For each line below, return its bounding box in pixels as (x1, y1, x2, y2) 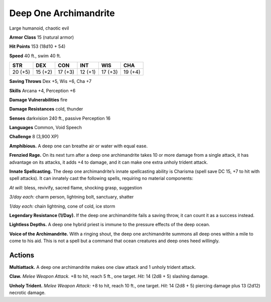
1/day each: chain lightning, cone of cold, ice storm (9, 203, 115, 209)
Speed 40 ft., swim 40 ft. (9, 53, 61, 59)
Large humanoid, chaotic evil (9, 25, 69, 31)
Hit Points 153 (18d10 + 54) (9, 43, 66, 50)
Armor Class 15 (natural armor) (9, 34, 74, 40)
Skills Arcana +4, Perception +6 (9, 87, 76, 93)
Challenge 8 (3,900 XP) (9, 134, 59, 140)
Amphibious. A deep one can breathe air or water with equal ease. (9, 143, 148, 149)
